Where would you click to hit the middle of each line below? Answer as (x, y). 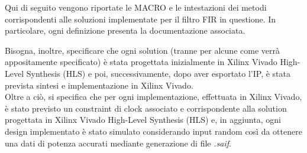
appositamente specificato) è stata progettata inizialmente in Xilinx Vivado (141, 62)
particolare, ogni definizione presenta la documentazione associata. (125, 30)
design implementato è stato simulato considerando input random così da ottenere (153, 131)
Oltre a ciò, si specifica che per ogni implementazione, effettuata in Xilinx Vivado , (153, 97)
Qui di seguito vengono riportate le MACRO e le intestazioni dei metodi (136, 7)
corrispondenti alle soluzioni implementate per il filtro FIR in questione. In (140, 19)
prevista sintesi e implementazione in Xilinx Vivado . (99, 85)
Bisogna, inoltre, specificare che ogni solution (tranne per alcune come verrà (142, 50)
